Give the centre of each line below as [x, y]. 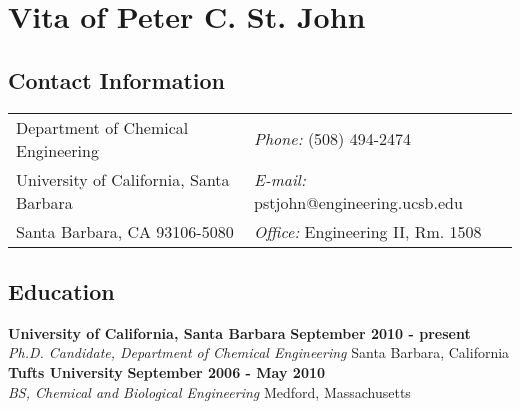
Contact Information [116, 79]
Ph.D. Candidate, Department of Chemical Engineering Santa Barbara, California [259, 352]
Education [61, 290]
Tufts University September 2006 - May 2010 [167, 371]
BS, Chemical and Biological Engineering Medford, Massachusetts [209, 391]
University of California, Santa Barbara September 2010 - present [239, 332]
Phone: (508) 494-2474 [332, 139]
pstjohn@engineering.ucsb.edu [358, 202]
